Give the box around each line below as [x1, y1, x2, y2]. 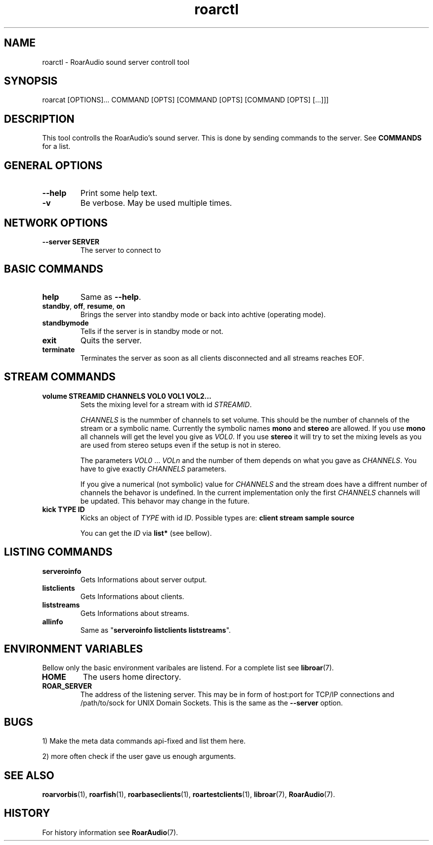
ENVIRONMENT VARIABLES [4, 642, 143, 655]
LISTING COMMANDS [4, 546, 113, 559]
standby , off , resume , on [42, 301, 125, 310]
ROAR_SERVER [42, 682, 92, 691]
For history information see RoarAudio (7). [42, 828, 178, 837]
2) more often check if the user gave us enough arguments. [42, 752, 236, 761]
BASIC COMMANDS [4, 263, 103, 276]
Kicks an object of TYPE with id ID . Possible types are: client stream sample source [80, 513, 354, 522]
